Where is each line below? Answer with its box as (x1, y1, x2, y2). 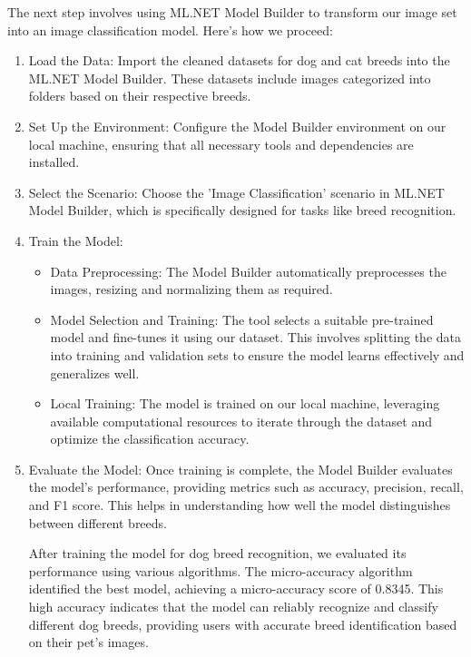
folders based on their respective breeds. (28, 86, 251, 105)
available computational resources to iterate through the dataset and (50, 411, 432, 430)
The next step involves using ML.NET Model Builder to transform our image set (7, 3, 457, 21)
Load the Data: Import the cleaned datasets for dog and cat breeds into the (28, 51, 450, 70)
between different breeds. (28, 513, 167, 532)
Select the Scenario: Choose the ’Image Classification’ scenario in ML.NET (28, 182, 445, 201)
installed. (28, 152, 80, 172)
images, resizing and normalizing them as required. (50, 279, 333, 299)
